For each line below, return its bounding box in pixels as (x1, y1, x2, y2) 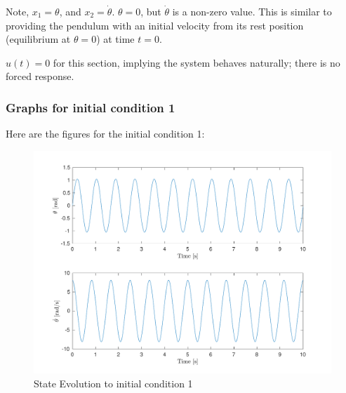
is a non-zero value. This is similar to (172, 4, 332, 18)
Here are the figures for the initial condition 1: (6, 126, 205, 141)
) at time (96, 32, 135, 46)
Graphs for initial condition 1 (6, 98, 175, 116)
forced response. (6, 69, 74, 84)
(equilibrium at (6, 32, 71, 46)
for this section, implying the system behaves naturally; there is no (53, 55, 340, 69)
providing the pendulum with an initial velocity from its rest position (6, 18, 304, 32)
